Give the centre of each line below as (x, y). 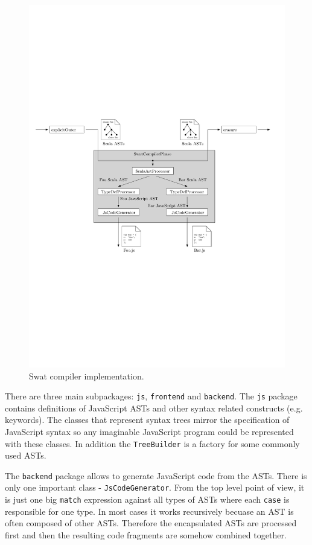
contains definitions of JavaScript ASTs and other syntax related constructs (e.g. (154, 408)
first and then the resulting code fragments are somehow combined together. (146, 534)
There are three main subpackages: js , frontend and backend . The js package (151, 396)
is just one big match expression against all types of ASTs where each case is (147, 499)
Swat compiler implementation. (87, 376)
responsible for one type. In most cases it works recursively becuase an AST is (149, 511)
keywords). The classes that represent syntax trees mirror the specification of (147, 420)
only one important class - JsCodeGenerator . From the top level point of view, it (155, 487)
